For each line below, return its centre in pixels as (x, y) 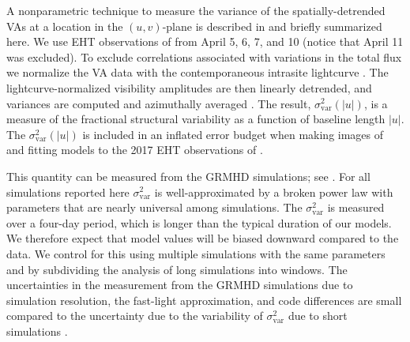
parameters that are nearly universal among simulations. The (154, 207)
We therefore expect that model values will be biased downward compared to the (203, 238)
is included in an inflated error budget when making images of (233, 134)
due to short (318, 316)
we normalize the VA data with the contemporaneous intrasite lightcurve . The (197, 72)
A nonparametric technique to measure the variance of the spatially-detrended (196, 10)
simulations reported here (68, 192)
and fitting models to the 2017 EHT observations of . (135, 150)
